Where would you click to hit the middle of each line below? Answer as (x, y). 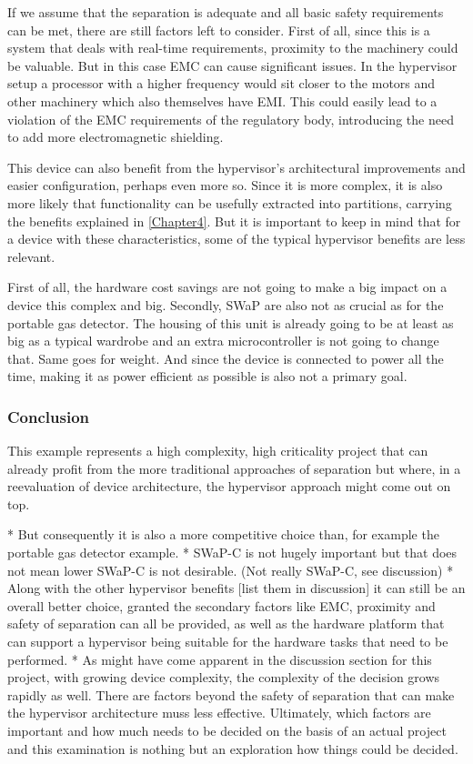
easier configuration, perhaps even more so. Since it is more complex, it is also (225, 185)
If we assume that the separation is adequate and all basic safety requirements (226, 12)
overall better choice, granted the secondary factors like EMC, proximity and (221, 605)
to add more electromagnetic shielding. (116, 137)
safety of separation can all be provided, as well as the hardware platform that (226, 623)
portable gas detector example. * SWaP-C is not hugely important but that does (232, 553)
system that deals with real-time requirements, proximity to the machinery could (233, 48)
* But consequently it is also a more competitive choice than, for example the (223, 534)
